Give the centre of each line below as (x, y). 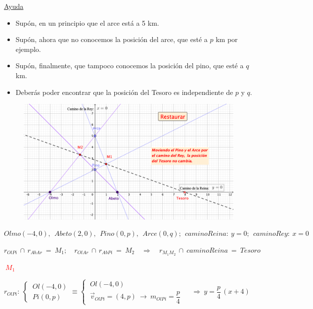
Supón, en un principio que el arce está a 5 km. (87, 22)
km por (227, 39)
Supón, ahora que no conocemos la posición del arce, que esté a (112, 39)
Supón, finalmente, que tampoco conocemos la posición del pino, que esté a (130, 66)
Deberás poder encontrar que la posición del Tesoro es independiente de (124, 92)
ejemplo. (28, 49)
